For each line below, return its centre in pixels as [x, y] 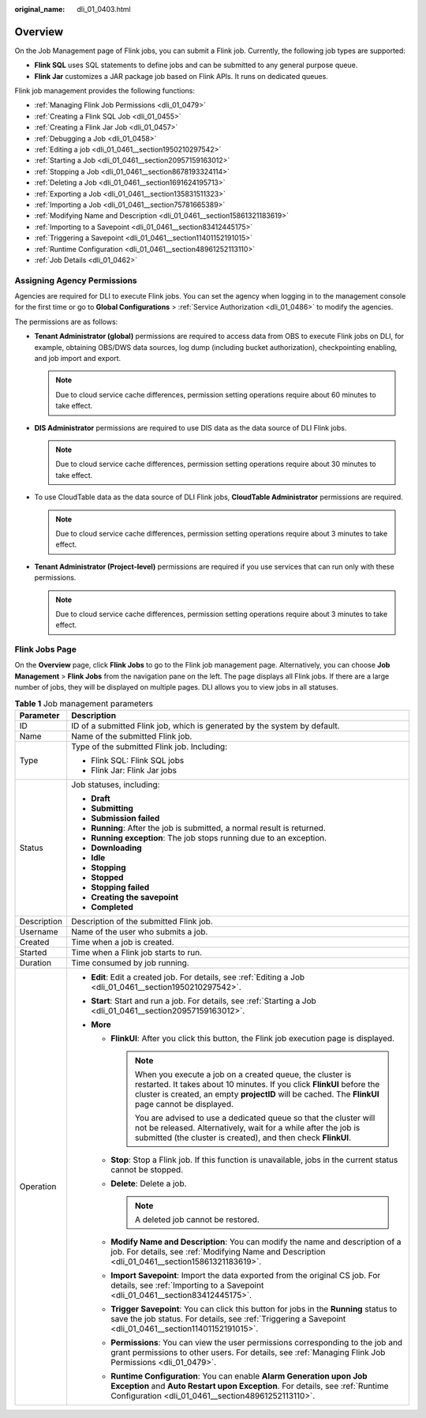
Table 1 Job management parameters [84, 703]
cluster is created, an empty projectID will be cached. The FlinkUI [257, 1094]
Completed [112, 907]
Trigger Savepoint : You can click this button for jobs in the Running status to [254, 1309]
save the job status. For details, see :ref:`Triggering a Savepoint [228, 1318]
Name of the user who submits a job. [140, 931]
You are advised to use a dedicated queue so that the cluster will [255, 1118]
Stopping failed [120, 887]
